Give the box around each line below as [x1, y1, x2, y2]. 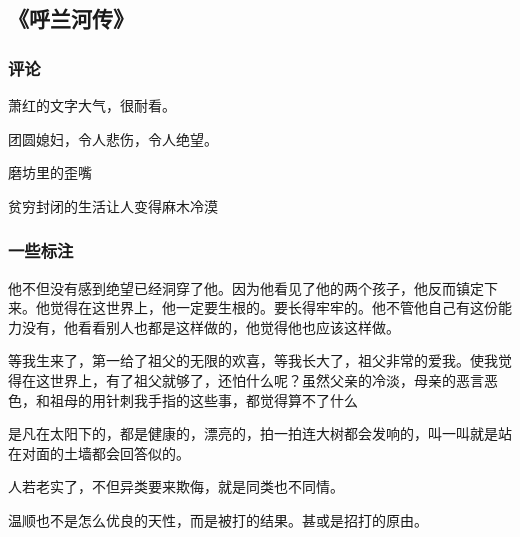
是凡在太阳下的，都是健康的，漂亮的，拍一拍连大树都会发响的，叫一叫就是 [8, 423, 498, 444]
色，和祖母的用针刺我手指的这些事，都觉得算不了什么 [8, 389, 358, 410]
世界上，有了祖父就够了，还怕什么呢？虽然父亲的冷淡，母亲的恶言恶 [49, 369, 498, 390]
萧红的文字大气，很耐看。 [8, 95, 176, 115]
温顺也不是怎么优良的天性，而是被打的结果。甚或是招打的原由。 [8, 509, 428, 530]
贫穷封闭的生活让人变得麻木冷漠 [8, 195, 218, 216]
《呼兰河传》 [8, 3, 134, 34]
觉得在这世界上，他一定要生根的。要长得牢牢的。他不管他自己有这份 [49, 297, 498, 318]
